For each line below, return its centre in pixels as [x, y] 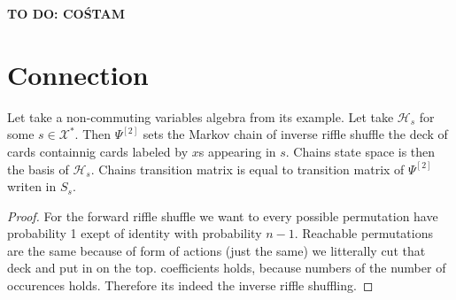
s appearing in [237, 151]
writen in [32, 186]
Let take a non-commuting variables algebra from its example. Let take [201, 116]
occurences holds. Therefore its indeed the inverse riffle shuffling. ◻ [190, 285]
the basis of [38, 169]
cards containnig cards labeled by [98, 151]
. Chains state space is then [360, 151]
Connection [78, 74]
